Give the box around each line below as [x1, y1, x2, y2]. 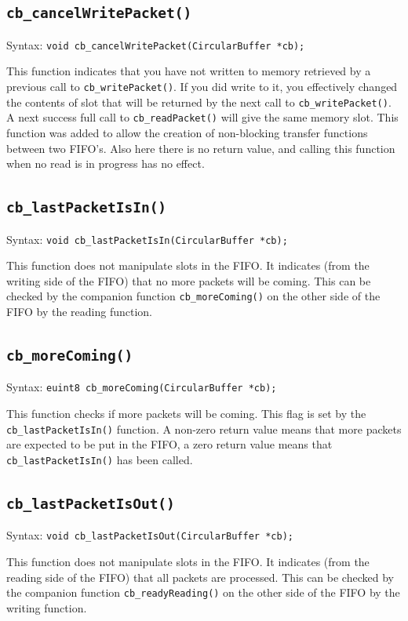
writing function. [6, 599, 87, 616]
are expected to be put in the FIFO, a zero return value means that [6, 436, 333, 452]
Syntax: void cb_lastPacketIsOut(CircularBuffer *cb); [6, 527, 293, 543]
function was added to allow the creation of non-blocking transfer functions [6, 125, 368, 140]
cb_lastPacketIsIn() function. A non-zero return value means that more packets [6, 420, 402, 437]
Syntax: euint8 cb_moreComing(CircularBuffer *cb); [6, 379, 277, 395]
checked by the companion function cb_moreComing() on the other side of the [6, 288, 381, 304]
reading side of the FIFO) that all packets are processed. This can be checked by [6, 568, 394, 585]
